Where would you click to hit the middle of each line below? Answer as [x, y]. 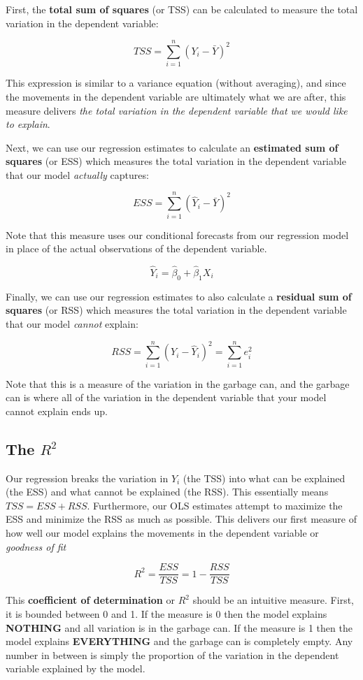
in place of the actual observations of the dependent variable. [136, 248]
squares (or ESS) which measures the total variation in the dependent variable [176, 161]
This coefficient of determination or [90, 600]
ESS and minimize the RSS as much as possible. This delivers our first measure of [181, 519]
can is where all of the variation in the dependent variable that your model [166, 397]
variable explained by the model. [76, 668]
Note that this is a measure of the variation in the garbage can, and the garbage [178, 383]
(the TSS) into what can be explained [264, 478]
